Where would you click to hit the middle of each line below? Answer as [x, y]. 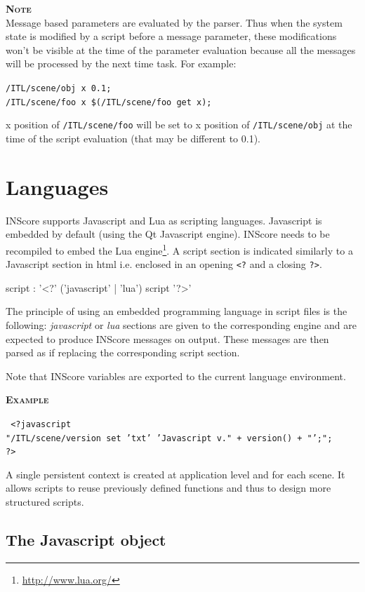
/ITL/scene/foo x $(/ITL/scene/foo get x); [109, 102]
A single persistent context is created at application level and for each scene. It [175, 474]
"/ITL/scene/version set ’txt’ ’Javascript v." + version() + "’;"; [169, 438]
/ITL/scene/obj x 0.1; [59, 88]
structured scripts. [45, 502]
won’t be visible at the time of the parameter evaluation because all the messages [181, 49]
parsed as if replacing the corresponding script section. [123, 352]
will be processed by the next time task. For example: [121, 63]
